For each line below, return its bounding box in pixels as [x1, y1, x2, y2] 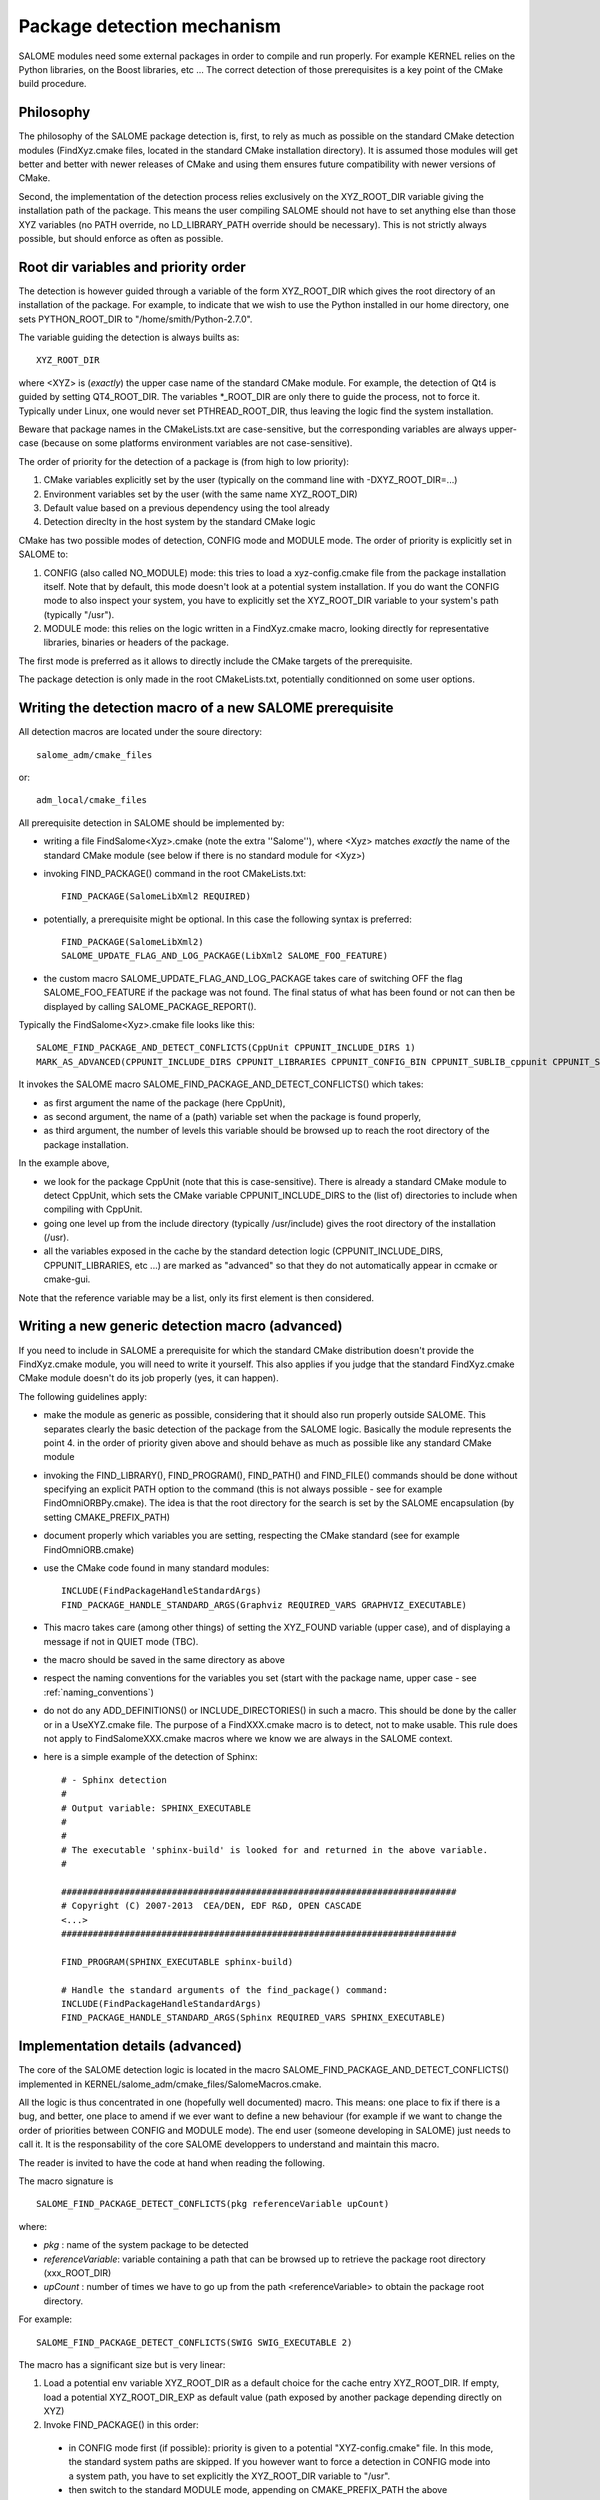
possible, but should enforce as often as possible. [18, 232, 224, 244]
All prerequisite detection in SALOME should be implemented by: [18, 816, 285, 829]
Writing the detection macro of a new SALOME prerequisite [18, 700, 394, 717]
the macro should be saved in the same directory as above [43, 1653, 285, 1665]
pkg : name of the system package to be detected [43, 2239, 249, 2251]
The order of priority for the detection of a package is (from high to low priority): [18, 455, 350, 467]
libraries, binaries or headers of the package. [43, 636, 229, 649]
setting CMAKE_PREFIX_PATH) [43, 1511, 170, 1523]
